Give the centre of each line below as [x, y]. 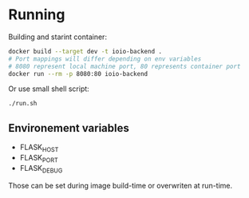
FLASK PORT [39, 159]
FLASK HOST [39, 148]
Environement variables [69, 128]
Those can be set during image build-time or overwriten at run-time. [121, 185]
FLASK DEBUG [41, 169]
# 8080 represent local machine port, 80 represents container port [125, 66]
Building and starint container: [58, 37]
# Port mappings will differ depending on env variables [105, 59]
